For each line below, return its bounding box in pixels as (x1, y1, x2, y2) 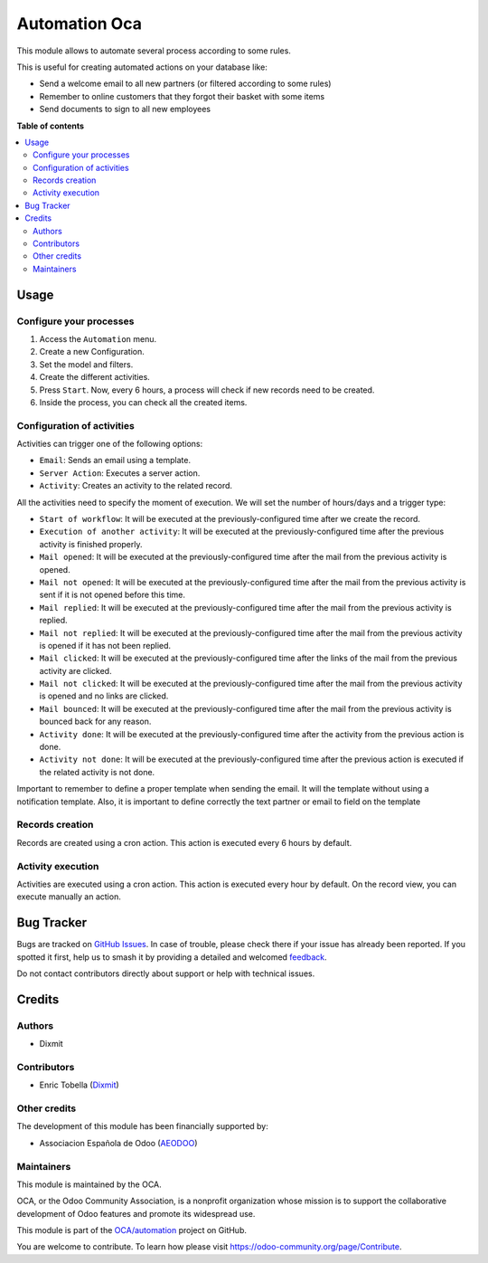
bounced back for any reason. (39, 716, 152, 727)
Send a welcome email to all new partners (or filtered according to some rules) (39, 78, 332, 90)
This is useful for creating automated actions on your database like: (16, 62, 268, 72)
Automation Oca (16, 14, 142, 33)
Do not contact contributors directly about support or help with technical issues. (16, 968, 315, 979)
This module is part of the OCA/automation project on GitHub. (16, 1225, 248, 1236)
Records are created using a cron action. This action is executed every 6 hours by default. (16, 837, 352, 848)
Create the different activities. (39, 372, 151, 383)
